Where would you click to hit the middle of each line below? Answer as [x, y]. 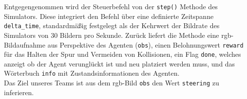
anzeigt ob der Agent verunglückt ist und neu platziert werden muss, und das [120, 63]
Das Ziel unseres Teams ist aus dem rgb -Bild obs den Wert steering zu [112, 83]
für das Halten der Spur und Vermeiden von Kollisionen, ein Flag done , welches [123, 54]
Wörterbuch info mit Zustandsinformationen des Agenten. [92, 73]
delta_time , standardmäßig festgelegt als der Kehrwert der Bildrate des [112, 25]
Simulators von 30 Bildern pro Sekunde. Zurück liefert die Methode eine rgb [118, 35]
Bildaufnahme [25, 44]
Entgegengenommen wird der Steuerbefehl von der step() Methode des [111, 6]
